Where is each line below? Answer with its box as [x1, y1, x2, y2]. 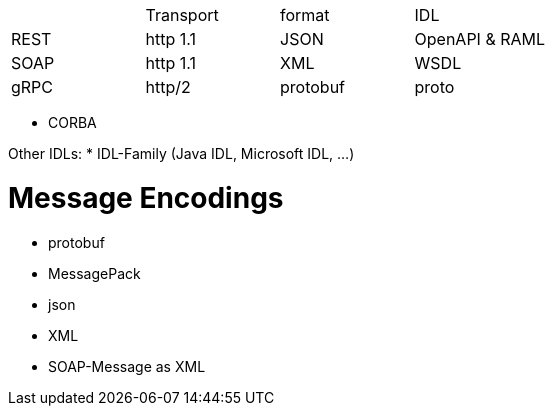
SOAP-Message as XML [48, 357, 206, 375]
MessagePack [48, 264, 141, 282]
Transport [145, 5, 219, 25]
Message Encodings [8, 180, 284, 215]
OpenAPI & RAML [414, 29, 546, 49]
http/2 [145, 77, 191, 97]
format [280, 5, 330, 25]
